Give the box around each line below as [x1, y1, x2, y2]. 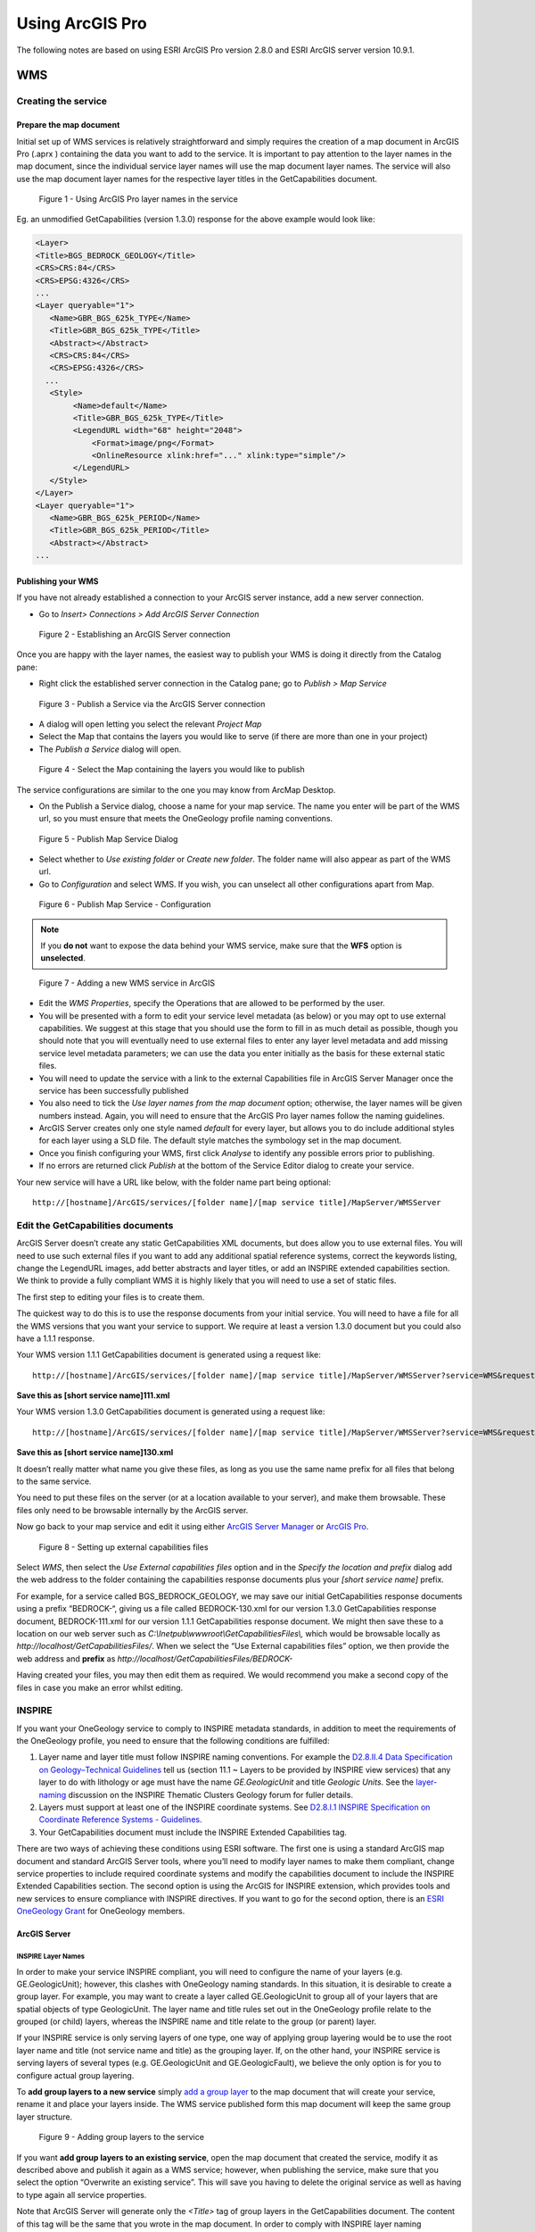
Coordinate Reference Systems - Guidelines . [38, 1814, 202, 1825]
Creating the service [16, 95, 107, 107]
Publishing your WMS [16, 576, 99, 587]
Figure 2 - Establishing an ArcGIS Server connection [38, 629, 231, 639]
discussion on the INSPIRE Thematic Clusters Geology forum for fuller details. [68, 1789, 354, 1800]
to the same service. [16, 1476, 92, 1487]
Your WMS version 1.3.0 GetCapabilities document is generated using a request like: [16, 1406, 325, 1417]
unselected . [40, 953, 86, 963]
